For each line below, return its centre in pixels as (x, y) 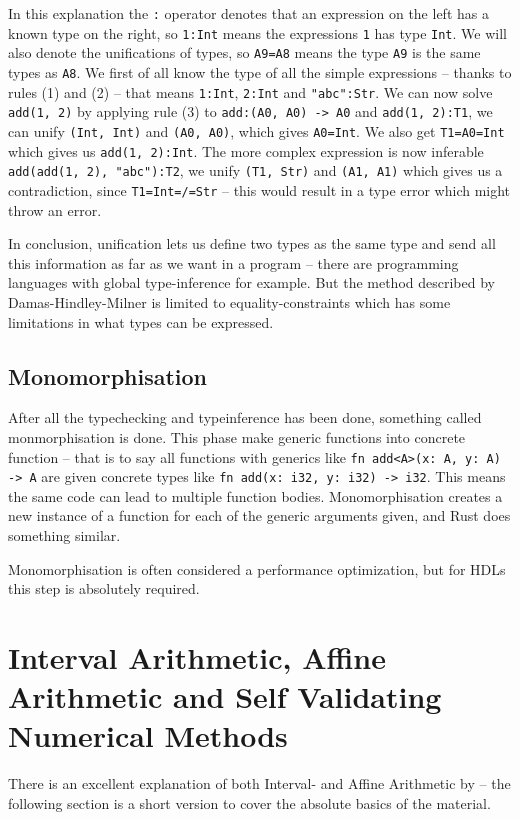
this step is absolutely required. (104, 588)
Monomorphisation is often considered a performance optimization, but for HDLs (257, 568)
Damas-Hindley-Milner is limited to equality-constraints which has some (229, 301)
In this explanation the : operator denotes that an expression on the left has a (248, 13)
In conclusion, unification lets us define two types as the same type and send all (252, 243)
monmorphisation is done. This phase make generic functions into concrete (237, 436)
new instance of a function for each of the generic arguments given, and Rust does (259, 515)
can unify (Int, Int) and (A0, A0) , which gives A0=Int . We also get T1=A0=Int (256, 130)
